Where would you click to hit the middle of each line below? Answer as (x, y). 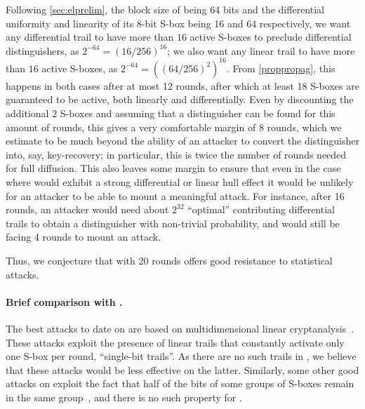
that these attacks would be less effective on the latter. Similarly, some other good (182, 369)
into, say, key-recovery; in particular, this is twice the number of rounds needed (176, 154)
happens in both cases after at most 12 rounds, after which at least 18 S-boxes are (182, 85)
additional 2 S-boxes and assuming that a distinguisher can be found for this (171, 113)
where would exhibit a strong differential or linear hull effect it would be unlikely (180, 182)
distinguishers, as (42, 50)
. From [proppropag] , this (281, 68)
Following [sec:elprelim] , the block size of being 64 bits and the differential (165, 9)
